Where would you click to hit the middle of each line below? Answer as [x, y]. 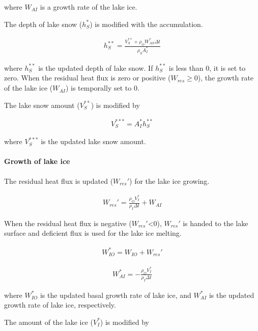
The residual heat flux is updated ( [59, 181]
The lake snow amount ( [42, 105]
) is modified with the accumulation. [146, 24]
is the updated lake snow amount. [93, 141]
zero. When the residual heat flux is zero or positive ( [88, 78]
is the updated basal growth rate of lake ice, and [116, 295]
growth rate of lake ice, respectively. [60, 305]
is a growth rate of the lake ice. [89, 7]
